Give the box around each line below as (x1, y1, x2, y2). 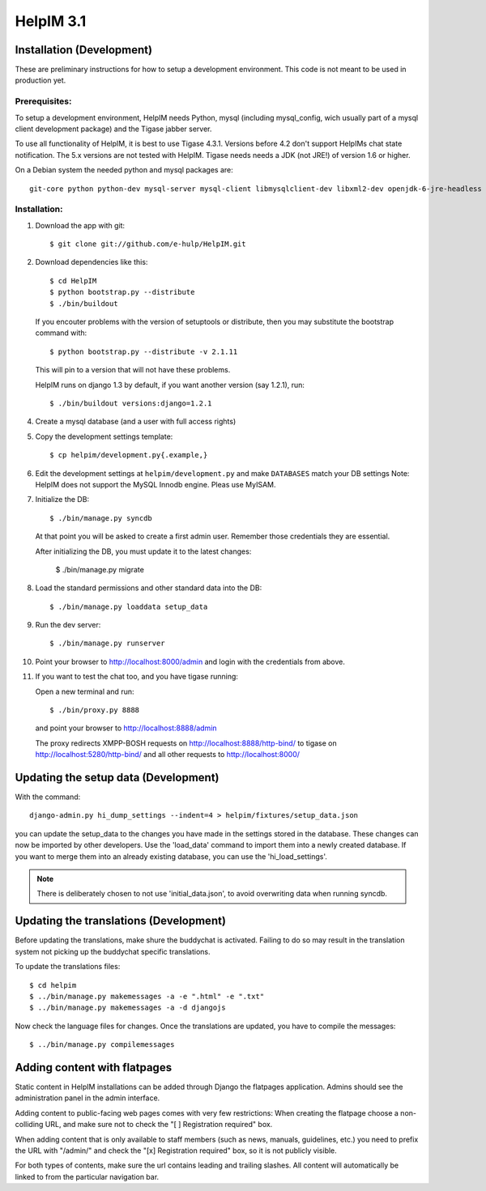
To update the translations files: (15, 962, 121, 972)
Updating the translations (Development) (15, 914, 227, 928)
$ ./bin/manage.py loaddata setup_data (49, 602, 208, 611)
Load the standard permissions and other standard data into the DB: (35, 583, 262, 593)
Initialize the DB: (35, 495, 89, 504)
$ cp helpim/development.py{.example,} (49, 450, 208, 460)
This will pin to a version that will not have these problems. (35, 365, 231, 375)
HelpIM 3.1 (15, 12, 87, 30)
